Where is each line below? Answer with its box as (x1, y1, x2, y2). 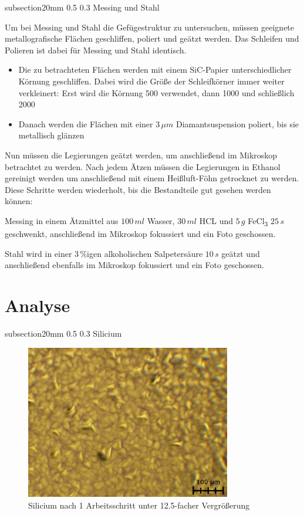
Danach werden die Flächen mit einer (18, 117, 153, 130)
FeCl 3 (248, 214, 268, 228)
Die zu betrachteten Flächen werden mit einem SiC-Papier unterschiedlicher (18, 63, 292, 76)
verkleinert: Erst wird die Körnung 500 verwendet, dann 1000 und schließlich (18, 86, 295, 99)
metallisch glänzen (18, 129, 85, 141)
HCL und (199, 214, 234, 226)
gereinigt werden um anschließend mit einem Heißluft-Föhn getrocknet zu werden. (5, 172, 299, 184)
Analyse (5, 293, 70, 317)
